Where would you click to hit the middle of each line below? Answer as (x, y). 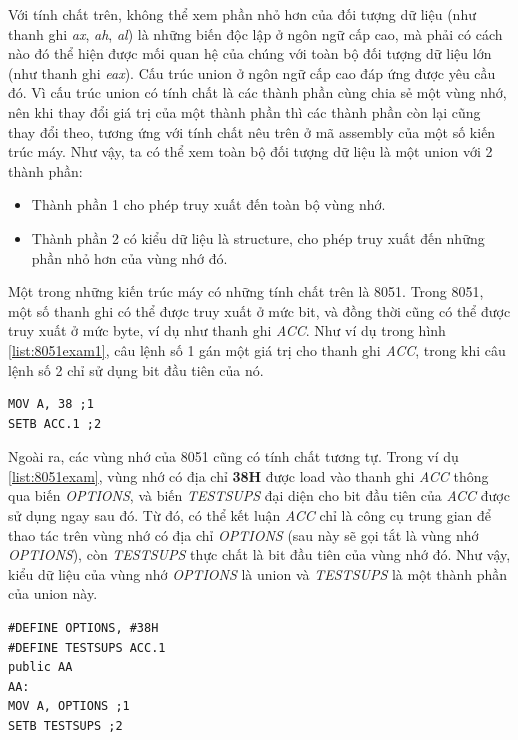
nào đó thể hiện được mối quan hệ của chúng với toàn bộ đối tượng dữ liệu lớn (250, 53)
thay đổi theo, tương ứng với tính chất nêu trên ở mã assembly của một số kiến (252, 131)
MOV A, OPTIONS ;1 (69, 706)
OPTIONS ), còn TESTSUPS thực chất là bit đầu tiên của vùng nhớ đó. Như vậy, (259, 554)
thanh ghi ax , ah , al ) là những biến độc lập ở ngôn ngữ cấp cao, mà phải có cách (255, 33)
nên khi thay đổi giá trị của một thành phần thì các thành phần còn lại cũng (244, 111)
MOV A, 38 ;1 (51, 404)
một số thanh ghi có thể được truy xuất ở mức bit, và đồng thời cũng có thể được (259, 310)
